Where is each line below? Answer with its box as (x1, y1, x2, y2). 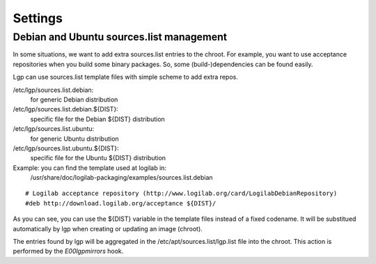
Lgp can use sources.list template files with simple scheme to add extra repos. (13, 73, 238, 81)
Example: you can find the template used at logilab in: (13, 164, 167, 172)
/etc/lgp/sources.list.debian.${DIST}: (13, 105, 118, 114)
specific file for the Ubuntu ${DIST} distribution (30, 154, 166, 162)
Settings (13, 10, 63, 26)
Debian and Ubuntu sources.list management (13, 31, 228, 43)
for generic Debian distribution (30, 95, 118, 104)
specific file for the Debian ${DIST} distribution (30, 115, 165, 123)
